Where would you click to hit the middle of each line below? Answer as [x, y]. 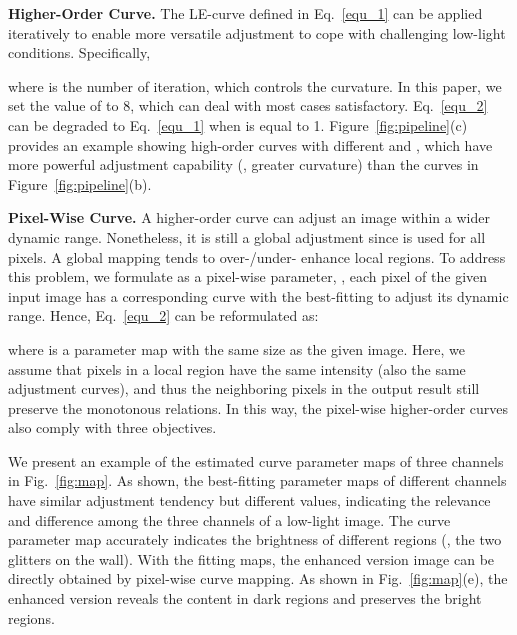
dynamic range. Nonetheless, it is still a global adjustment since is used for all [247, 236]
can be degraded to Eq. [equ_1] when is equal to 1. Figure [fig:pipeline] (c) [238, 124]
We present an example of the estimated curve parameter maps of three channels [256, 460]
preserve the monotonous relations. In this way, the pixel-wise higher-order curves [258, 407]
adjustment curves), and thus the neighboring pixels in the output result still [244, 388]
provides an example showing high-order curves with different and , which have [250, 144]
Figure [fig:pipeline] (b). [80, 183]
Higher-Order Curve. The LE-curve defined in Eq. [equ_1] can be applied [245, 13]
